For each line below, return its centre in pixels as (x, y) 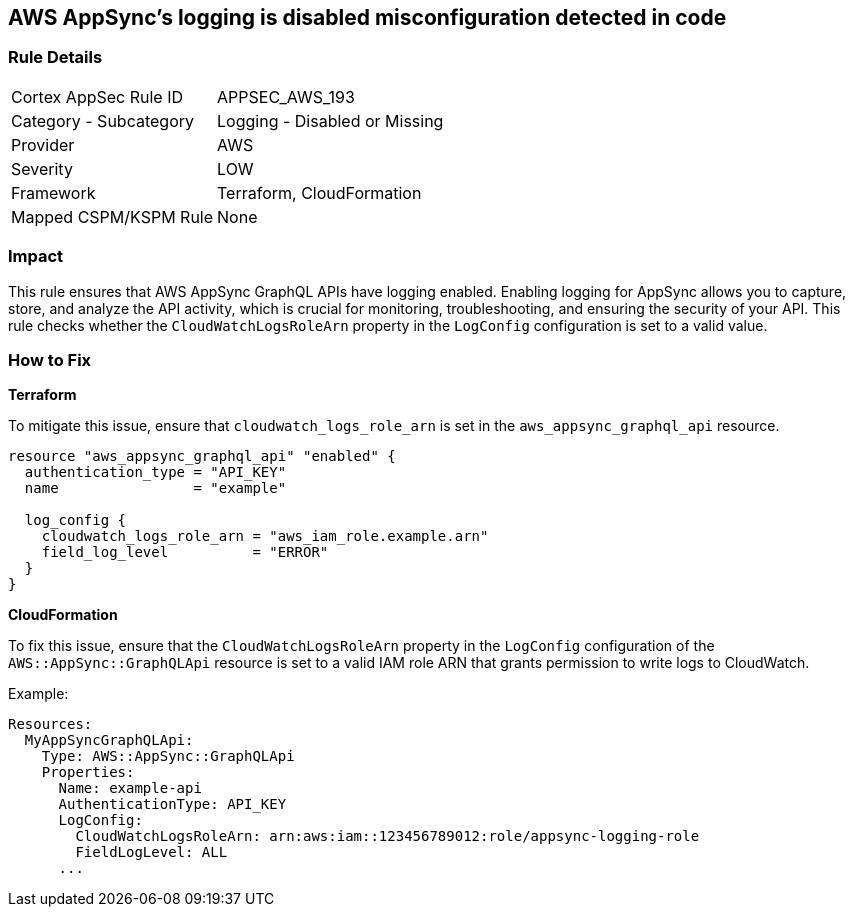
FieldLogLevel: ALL (151, 852)
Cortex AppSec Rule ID (97, 96)
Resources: (50, 724)
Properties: (88, 772)
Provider (43, 144)
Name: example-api (130, 788)
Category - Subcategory (102, 120)
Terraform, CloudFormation (319, 192)
